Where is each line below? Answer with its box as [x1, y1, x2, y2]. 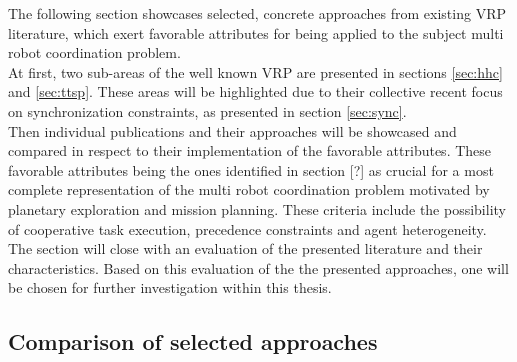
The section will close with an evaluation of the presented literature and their [8, 238, 483, 259]
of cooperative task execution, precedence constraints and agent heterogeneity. [8, 218, 487, 239]
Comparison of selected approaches [8, 326, 378, 357]
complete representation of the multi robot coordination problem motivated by [8, 179, 490, 200]
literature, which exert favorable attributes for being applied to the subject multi [8, 22, 504, 43]
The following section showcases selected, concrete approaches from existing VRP [8, 3, 506, 23]
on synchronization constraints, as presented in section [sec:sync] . [8, 100, 407, 121]
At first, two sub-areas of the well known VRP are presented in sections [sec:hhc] [8, 61, 503, 82]
